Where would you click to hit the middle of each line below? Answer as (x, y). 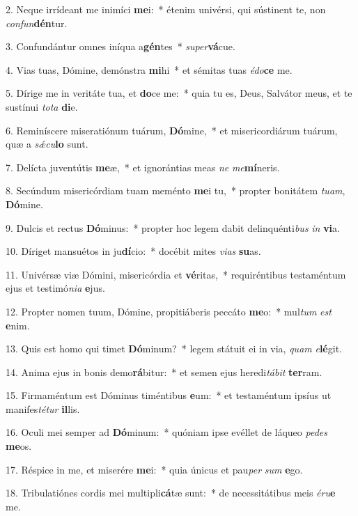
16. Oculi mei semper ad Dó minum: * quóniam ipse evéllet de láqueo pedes (166, 432)
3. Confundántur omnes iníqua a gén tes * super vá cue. (120, 46)
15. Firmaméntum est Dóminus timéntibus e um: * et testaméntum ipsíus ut (169, 395)
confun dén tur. (37, 23)
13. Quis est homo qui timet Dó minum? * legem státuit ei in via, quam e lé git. (174, 349)
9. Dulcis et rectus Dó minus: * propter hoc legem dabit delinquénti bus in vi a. (173, 227)
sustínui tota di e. (42, 106)
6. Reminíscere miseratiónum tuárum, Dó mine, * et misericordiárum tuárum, (172, 130)
